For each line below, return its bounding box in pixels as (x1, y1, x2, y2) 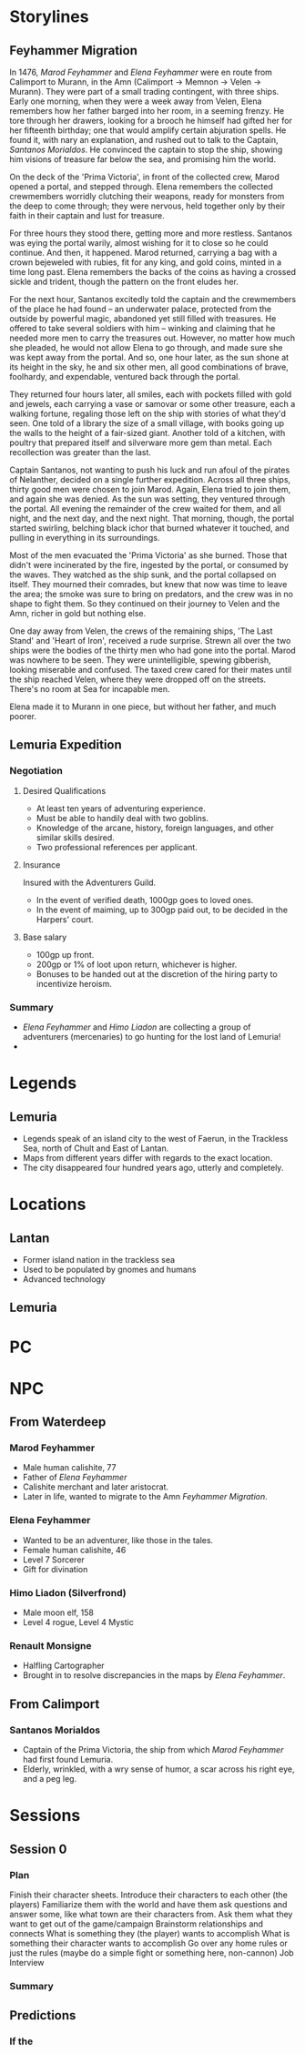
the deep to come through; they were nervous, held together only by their (9, 200, 285, 211)
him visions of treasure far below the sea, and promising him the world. (9, 154, 276, 165)
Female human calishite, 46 (22, 1544, 127, 1555)
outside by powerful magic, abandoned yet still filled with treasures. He (9, 313, 277, 324)
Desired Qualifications (22, 785, 107, 796)
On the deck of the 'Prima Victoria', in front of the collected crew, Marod (9, 171, 280, 182)
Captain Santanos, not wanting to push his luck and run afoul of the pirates (9, 464, 290, 475)
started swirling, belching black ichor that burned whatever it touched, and (9, 523, 290, 534)
